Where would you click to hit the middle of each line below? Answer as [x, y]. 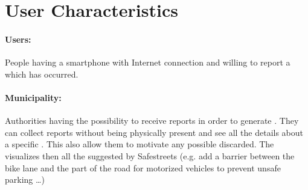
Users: [18, 39]
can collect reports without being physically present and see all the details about [154, 132]
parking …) [25, 179]
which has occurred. [42, 74]
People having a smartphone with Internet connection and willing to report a [148, 62]
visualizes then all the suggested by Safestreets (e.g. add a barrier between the [150, 155]
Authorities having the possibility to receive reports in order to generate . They [152, 121]
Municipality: [33, 97]
